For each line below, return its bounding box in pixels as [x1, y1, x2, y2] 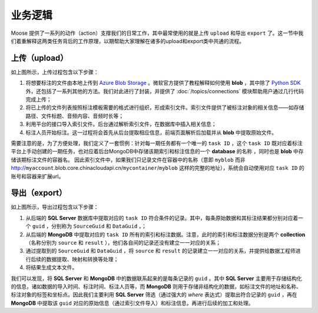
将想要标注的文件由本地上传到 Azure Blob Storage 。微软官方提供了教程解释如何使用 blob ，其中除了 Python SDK [25, 80, 301, 87]
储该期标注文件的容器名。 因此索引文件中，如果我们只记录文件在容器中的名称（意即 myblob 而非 [11, 156, 246, 163]
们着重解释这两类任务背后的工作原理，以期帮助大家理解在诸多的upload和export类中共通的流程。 [11, 37, 244, 44]
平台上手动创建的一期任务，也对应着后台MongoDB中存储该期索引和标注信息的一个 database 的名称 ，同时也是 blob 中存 [11, 148, 304, 155]
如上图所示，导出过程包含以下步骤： [11, 203, 99, 210]
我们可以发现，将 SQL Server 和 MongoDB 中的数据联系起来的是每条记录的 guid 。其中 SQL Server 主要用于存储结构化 [11, 275, 303, 282]
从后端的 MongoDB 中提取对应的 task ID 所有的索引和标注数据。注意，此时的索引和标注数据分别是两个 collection [25, 230, 306, 238]
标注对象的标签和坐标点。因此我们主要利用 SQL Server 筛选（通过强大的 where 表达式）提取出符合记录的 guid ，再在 [11, 291, 297, 298]
